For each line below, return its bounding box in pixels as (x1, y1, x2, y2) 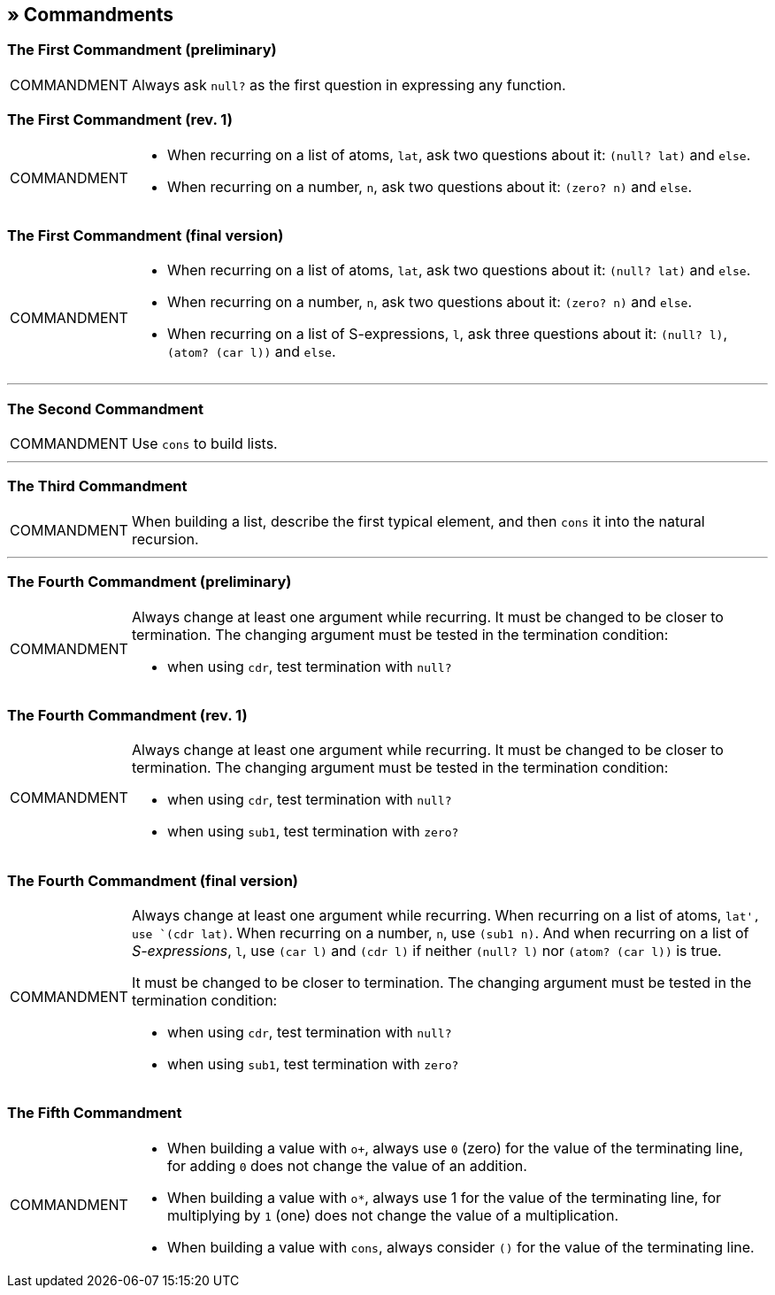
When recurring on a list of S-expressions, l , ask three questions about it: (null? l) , (166, 325, 728, 343)
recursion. (131, 529, 199, 548)
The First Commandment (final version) (7, 226, 284, 244)
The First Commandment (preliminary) (7, 41, 277, 59)
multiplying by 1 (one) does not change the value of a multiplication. (166, 1206, 618, 1224)
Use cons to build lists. (131, 435, 278, 453)
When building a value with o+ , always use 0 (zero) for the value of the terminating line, (166, 1138, 744, 1157)
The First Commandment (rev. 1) (7, 111, 233, 129)
